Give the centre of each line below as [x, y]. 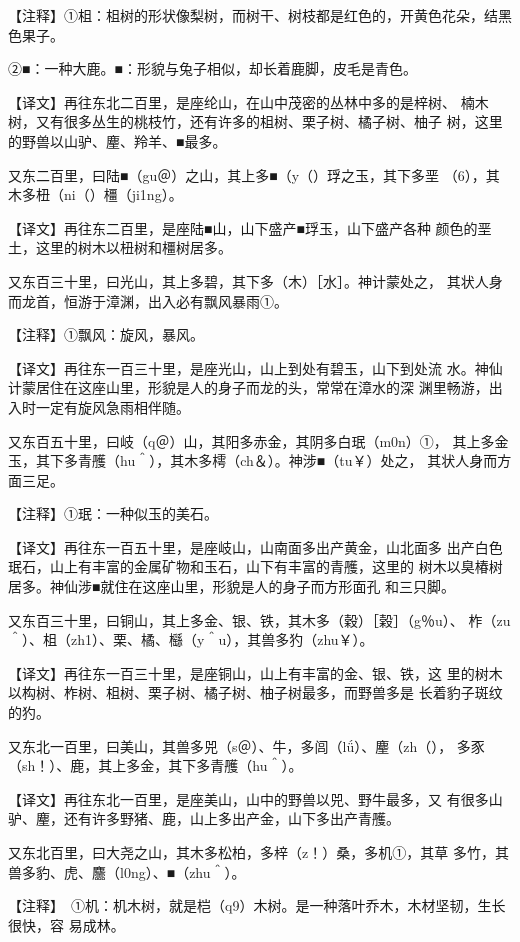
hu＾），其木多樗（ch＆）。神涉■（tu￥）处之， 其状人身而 [308, 460]
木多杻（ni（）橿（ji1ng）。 [95, 194]
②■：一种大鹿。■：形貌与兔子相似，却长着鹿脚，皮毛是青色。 [212, 68]
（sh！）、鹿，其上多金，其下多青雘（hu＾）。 [155, 765]
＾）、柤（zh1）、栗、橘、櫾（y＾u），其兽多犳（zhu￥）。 [191, 639]
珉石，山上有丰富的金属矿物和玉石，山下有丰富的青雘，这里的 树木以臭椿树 [255, 566]
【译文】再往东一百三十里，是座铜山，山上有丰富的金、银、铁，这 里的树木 [255, 672]
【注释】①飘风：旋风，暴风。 [106, 334]
